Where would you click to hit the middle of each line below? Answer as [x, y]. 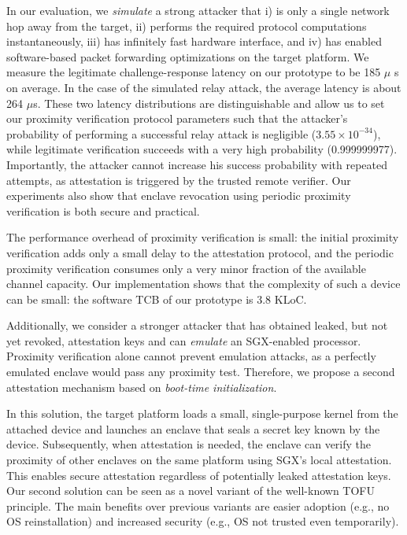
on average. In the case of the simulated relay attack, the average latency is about [204, 87]
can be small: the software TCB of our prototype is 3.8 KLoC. [157, 299]
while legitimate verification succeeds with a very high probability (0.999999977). [202, 149]
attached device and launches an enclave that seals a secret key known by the [193, 428]
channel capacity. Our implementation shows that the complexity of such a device [203, 284]
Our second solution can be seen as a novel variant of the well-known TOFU [191, 491]
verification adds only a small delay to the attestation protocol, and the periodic [200, 252]
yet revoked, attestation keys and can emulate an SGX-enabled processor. [184, 340]
